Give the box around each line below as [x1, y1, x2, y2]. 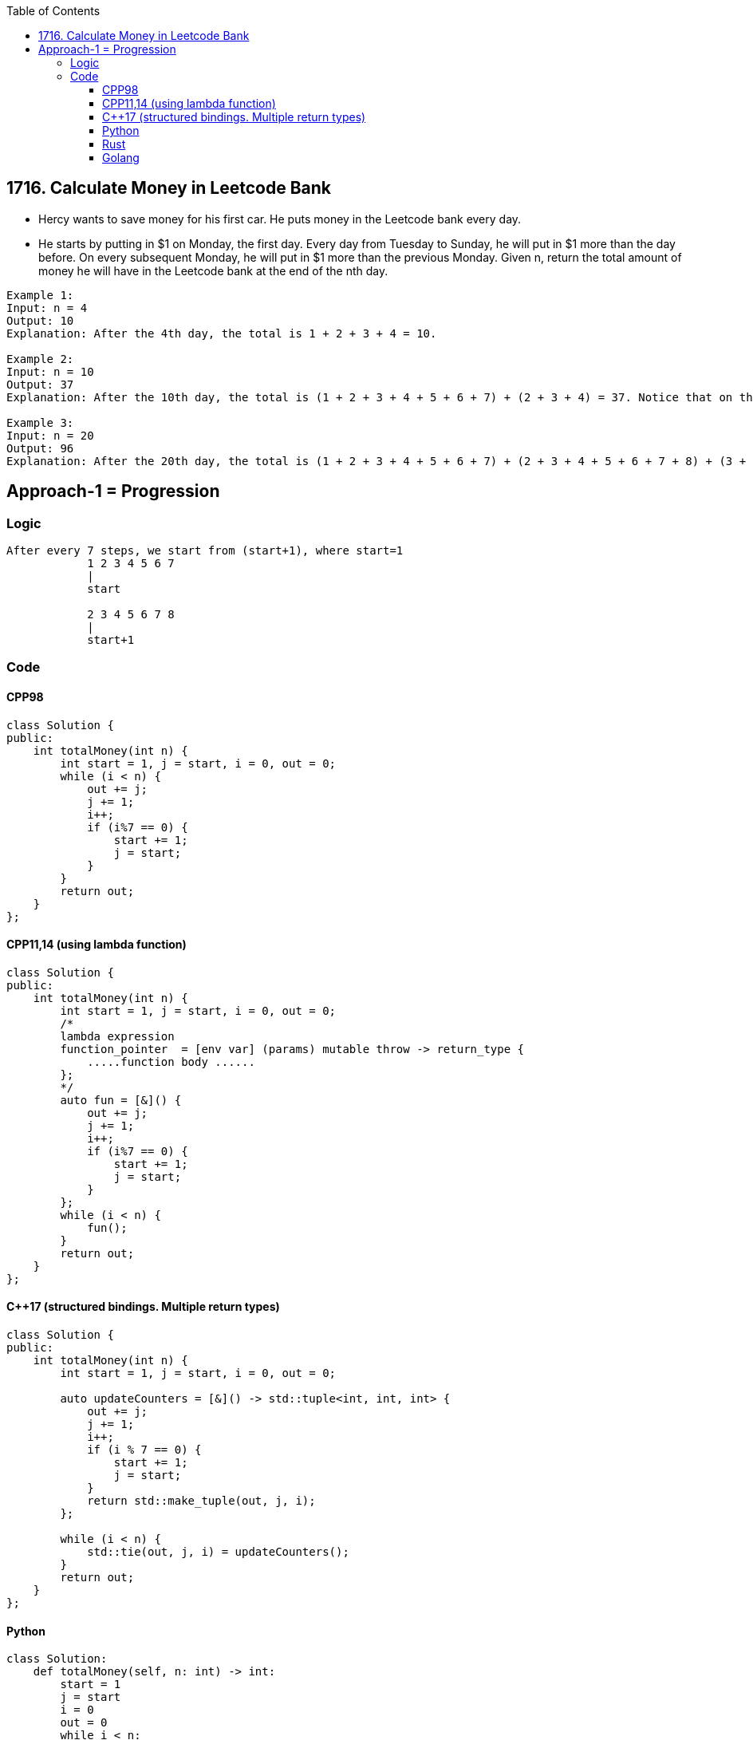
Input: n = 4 [6, 301, 88, 314]
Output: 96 [6, 441, 74, 455]
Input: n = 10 [6, 365, 94, 378]
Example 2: [6, 352, 74, 365]
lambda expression [60, 1029, 175, 1043]
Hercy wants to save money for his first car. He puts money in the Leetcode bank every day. [38, 211, 522, 226]
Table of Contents [6, 4, 101, 18]
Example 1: [6, 288, 74, 302]
